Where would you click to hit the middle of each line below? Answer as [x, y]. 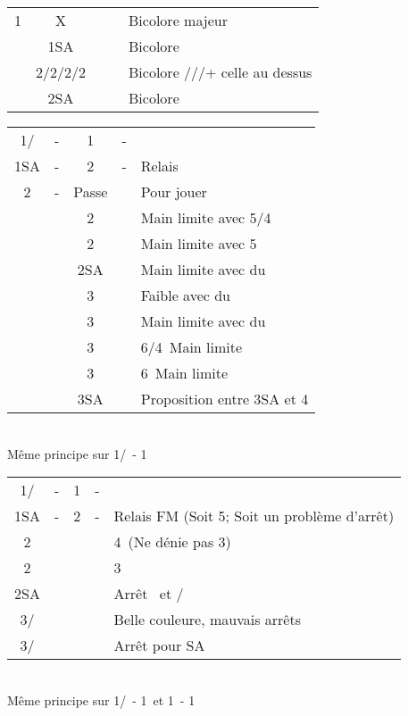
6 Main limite [184, 373]
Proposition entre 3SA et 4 [225, 399]
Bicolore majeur [179, 20]
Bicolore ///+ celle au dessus [221, 72]
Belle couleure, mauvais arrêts [207, 620]
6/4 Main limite [192, 347]
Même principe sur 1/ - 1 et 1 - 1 [101, 699]
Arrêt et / [149, 594]
